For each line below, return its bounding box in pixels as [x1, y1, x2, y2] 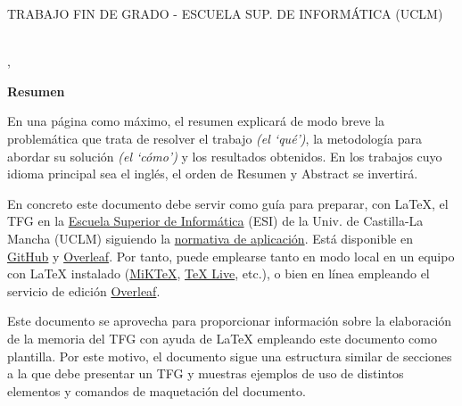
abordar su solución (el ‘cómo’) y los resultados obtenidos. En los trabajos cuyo [7, 146, 442, 165]
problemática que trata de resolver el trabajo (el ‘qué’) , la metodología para [7, 128, 422, 147]
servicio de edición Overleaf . [7, 281, 161, 300]
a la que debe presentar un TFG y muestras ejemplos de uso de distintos [7, 364, 404, 383]
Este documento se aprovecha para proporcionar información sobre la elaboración [7, 311, 452, 330]
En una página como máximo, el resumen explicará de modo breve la [7, 112, 385, 130]
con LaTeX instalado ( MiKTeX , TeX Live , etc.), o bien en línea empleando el [7, 264, 430, 283]
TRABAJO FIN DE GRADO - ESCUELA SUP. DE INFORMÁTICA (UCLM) [7, 4, 443, 22]
